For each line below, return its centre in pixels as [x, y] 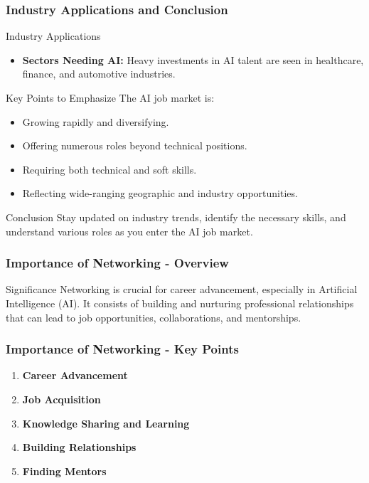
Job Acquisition [61, 399]
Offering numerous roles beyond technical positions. [135, 145]
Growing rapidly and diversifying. [96, 121]
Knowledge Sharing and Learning [106, 423]
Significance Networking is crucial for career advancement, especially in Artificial [182, 289]
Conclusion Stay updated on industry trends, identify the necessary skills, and [176, 217]
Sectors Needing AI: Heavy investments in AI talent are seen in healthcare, [193, 59]
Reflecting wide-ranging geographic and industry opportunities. [160, 193]
